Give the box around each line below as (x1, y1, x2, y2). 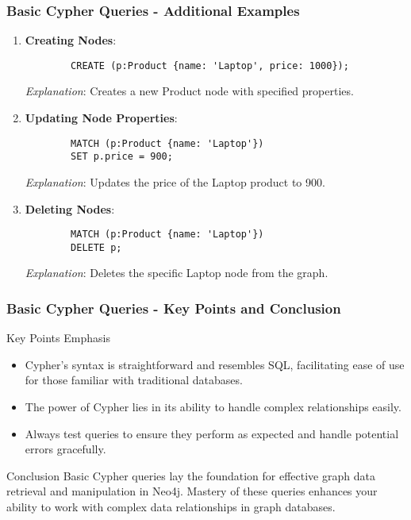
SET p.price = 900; (71, 151, 173, 163)
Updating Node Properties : (25, 110, 178, 126)
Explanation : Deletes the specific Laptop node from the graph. (25, 264, 328, 281)
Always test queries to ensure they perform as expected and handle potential (25, 425, 399, 441)
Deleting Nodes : (25, 200, 115, 217)
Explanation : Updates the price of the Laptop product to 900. (25, 173, 325, 190)
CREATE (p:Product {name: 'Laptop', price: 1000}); (71, 60, 349, 71)
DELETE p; (71, 241, 122, 253)
